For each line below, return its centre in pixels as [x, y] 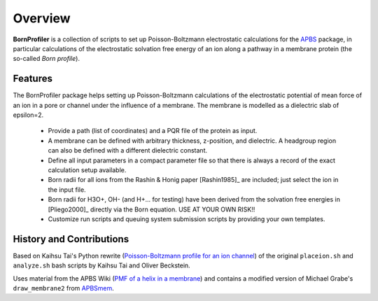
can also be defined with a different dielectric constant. [128, 150]
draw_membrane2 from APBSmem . [64, 288]
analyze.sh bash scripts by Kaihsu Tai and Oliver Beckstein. [101, 265]
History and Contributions [71, 239]
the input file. [67, 190]
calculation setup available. [87, 170]
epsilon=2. [28, 115]
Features [33, 79]
